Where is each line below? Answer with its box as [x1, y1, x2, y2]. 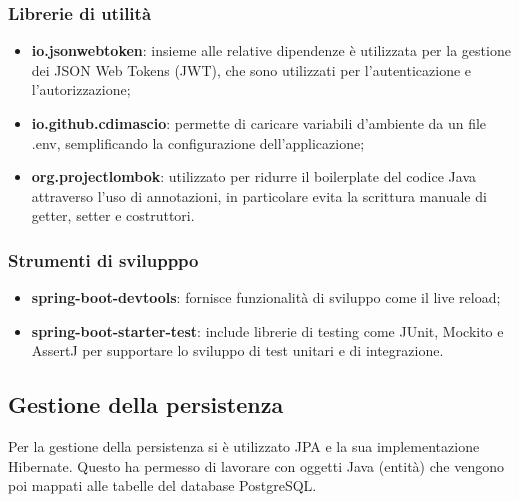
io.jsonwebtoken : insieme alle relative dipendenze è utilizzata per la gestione [31, 40, 511, 61]
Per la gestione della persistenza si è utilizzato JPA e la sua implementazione [8, 436, 480, 457]
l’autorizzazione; [31, 79, 131, 100]
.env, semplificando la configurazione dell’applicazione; [31, 132, 365, 153]
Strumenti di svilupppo [8, 247, 199, 272]
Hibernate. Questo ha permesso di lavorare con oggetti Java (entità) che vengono [8, 455, 504, 476]
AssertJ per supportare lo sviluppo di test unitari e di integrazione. [31, 340, 444, 361]
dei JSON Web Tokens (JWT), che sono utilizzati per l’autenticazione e [31, 59, 472, 80]
